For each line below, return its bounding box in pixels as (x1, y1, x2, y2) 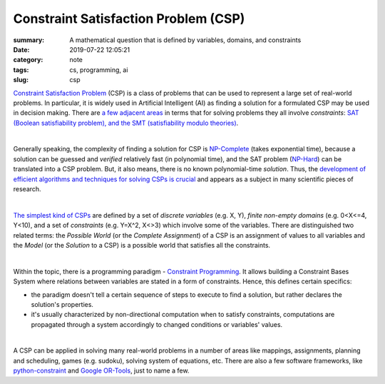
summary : (13, 36, 45, 44)
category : (13, 56, 43, 64)
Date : (13, 45, 30, 54)
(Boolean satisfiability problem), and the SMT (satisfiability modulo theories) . (13, 118, 239, 127)
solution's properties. (31, 300, 94, 308)
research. (13, 185, 42, 193)
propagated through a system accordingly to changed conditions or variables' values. (31, 320, 283, 328)
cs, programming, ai (69, 65, 128, 74)
